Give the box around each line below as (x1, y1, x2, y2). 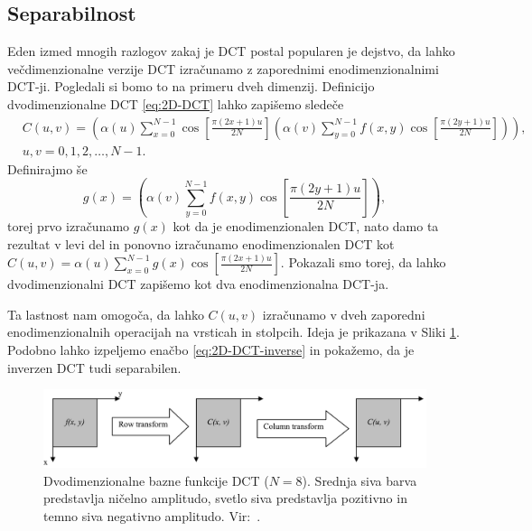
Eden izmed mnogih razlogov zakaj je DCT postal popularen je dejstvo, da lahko (7, 42, 455, 61)
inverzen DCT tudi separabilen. (7, 358, 182, 377)
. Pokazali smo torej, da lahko (280, 253, 446, 272)
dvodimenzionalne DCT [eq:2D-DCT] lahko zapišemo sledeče (7, 94, 344, 113)
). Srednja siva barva (302, 470, 417, 489)
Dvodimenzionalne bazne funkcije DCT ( (43, 470, 269, 489)
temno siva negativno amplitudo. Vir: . (43, 506, 261, 525)
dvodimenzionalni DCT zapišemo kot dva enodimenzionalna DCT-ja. (7, 275, 389, 293)
